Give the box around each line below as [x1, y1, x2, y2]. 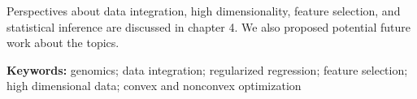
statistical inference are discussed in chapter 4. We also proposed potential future [7, 18, 410, 35]
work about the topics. [7, 34, 119, 51]
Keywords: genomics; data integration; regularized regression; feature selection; [7, 61, 408, 78]
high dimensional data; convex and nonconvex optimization [7, 77, 302, 94]
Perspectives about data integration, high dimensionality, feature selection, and [7, 2, 401, 19]
